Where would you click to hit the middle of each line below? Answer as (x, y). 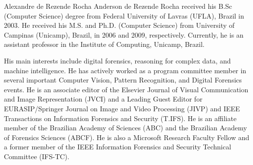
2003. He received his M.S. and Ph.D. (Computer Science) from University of (119, 25)
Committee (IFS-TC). (37, 156)
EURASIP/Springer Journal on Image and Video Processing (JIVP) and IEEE (122, 108)
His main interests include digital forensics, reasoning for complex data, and (117, 60)
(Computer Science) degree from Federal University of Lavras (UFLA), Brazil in (124, 15)
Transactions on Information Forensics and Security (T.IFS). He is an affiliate (120, 118)
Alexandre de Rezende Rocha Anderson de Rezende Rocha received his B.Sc (118, 6)
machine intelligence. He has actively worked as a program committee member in (125, 70)
